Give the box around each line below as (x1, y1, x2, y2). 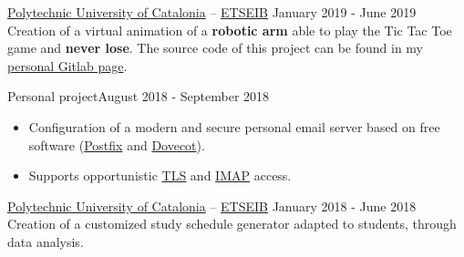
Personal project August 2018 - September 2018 (7, 87, 270, 106)
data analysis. (7, 231, 84, 251)
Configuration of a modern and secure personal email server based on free (28, 117, 440, 136)
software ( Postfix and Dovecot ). (28, 135, 205, 154)
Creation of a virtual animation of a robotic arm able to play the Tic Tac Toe (7, 20, 452, 39)
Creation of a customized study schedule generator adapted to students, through (7, 214, 457, 233)
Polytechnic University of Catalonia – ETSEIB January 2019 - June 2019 (7, 3, 417, 21)
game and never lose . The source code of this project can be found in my (7, 38, 424, 57)
